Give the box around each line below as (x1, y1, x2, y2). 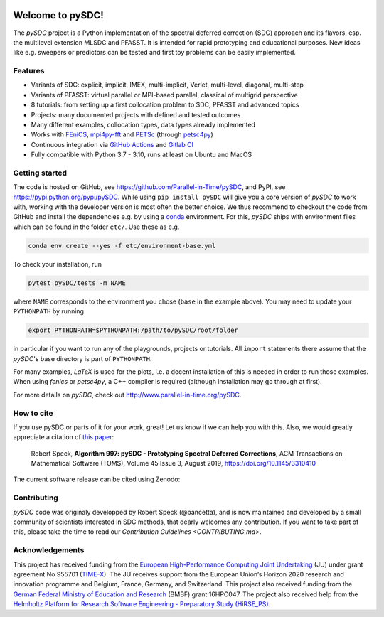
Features (13, 66, 45, 76)
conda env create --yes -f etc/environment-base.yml (28, 242, 216, 250)
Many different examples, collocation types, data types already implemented (31, 121, 256, 129)
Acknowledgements (13, 545, 85, 555)
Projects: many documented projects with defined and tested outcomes (31, 110, 241, 119)
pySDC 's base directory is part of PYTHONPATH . (13, 354, 152, 363)
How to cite (13, 408, 53, 418)
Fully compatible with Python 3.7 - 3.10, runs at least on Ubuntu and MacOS (31, 150, 252, 159)
